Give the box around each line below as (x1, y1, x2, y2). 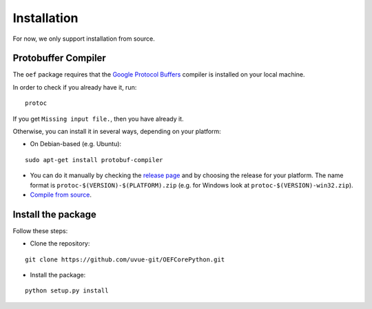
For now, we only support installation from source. (12, 34, 155, 43)
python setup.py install (25, 287, 109, 295)
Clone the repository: (30, 239, 90, 248)
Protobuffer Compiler (12, 52, 106, 64)
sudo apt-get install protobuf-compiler (25, 156, 163, 163)
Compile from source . (30, 190, 92, 199)
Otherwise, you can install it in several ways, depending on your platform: (12, 128, 222, 136)
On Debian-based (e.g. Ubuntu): (30, 140, 122, 148)
